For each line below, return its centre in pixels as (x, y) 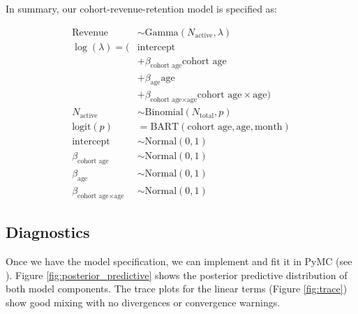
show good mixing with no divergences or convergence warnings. (143, 302)
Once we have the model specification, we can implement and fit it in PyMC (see (179, 261)
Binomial (164, 113)
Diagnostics (48, 232)
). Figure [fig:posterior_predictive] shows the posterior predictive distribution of (177, 275)
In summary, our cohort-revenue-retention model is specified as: (141, 8)
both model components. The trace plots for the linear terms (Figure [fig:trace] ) (177, 289)
